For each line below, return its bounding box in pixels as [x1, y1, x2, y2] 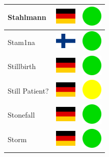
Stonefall [8, 109, 35, 120]
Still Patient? [8, 85, 49, 96]
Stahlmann [8, 11, 46, 22]
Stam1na [8, 36, 35, 47]
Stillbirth [8, 61, 36, 72]
